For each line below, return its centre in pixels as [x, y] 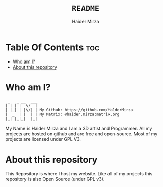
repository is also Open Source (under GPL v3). [55, 179]
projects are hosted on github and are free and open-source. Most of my [81, 134]
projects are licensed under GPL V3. [43, 139]
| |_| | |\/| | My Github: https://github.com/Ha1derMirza [69, 110]
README [86, 8]
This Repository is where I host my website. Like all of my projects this [79, 173]
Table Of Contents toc [52, 47]
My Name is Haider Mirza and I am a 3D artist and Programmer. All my [79, 128]
